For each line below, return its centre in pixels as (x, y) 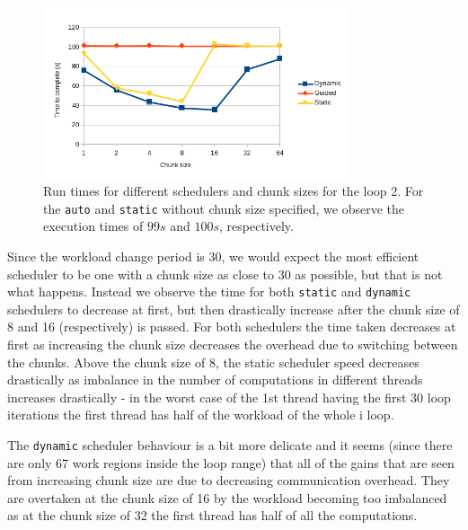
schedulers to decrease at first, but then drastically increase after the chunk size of (234, 309)
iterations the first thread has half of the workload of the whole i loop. (201, 415)
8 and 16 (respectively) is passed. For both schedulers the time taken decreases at (232, 327)
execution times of (93, 226)
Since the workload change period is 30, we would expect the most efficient (213, 256)
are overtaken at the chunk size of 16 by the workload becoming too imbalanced (227, 497)
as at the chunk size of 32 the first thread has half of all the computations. (212, 515)
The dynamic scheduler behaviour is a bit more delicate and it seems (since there (230, 445)
